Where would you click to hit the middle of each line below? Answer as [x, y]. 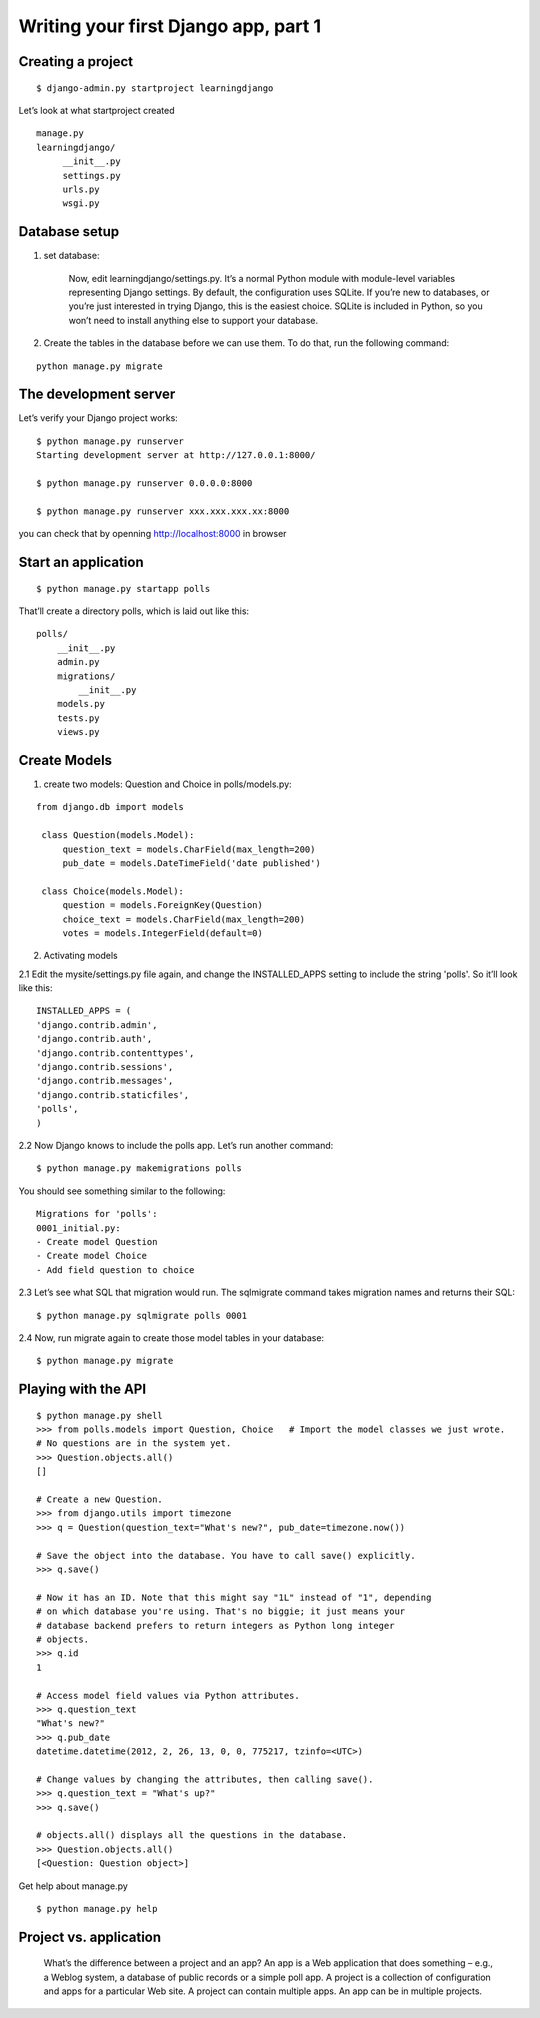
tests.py [78, 718]
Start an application [81, 562]
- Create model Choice [92, 1256]
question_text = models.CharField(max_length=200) [189, 849]
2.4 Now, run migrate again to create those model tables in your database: [171, 1337]
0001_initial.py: [78, 1228]
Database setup [69, 231]
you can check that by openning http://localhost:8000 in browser [152, 534]
